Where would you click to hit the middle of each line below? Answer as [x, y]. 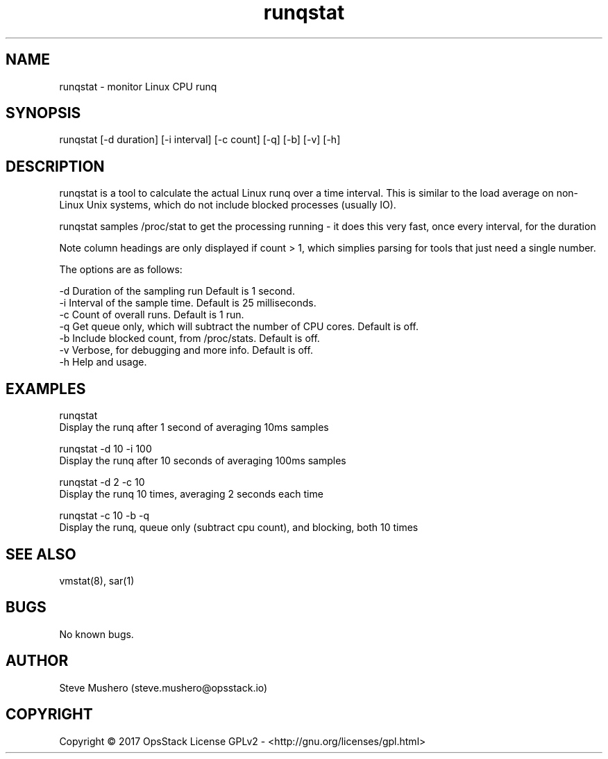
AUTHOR [37, 661]
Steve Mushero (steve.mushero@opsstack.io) [163, 687]
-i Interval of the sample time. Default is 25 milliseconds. [188, 303]
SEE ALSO [41, 554]
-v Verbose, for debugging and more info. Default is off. [186, 350]
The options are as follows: [121, 270]
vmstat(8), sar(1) [97, 580]
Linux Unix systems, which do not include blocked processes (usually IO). [228, 205]
